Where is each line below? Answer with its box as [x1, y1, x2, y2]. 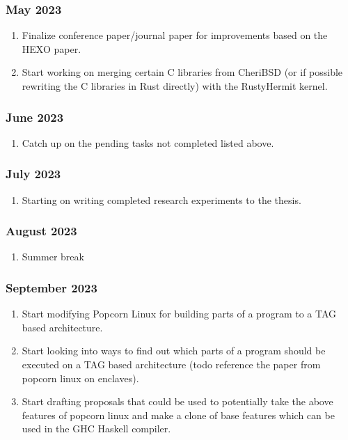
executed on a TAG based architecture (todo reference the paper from [22, 357, 321, 372]
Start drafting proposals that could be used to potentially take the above [22, 394, 333, 409]
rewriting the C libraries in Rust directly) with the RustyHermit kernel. [22, 79, 328, 93]
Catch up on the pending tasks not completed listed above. [22, 135, 274, 150]
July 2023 [6, 165, 61, 182]
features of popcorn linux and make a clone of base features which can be [22, 407, 335, 422]
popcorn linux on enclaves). [22, 370, 139, 385]
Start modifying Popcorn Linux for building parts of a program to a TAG [22, 306, 337, 321]
